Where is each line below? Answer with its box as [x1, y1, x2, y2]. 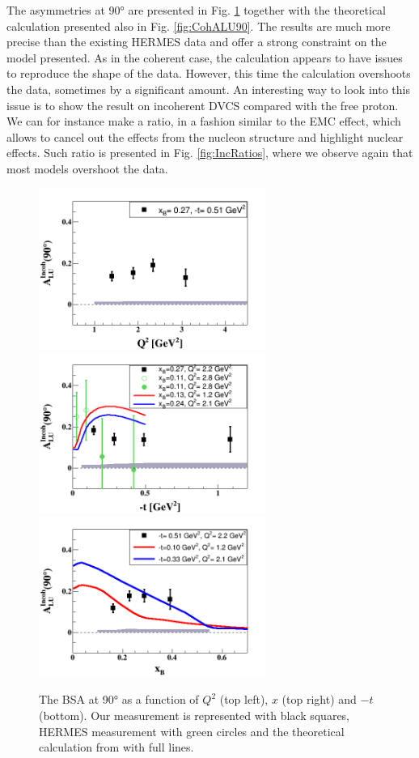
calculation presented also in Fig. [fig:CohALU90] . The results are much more [6, 17, 391, 34]
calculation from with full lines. [39, 739, 194, 756]
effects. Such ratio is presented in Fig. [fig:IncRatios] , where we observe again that [6, 144, 413, 161]
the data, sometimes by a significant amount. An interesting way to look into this [6, 80, 410, 97]
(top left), [219, 691, 269, 708]
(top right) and [281, 691, 357, 708]
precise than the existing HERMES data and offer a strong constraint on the [6, 33, 387, 50]
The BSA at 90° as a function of [39, 691, 199, 708]
